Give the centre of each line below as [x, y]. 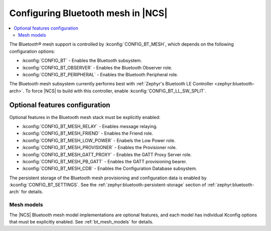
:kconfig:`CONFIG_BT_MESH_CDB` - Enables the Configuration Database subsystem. [109, 169]
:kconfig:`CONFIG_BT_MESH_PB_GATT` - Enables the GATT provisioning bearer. [104, 161]
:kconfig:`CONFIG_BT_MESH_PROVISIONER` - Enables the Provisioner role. [99, 148]
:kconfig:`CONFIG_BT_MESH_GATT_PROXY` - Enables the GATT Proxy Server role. [107, 154]
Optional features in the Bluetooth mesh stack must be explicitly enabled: [85, 117]
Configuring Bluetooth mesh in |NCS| [89, 13]
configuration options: [32, 51]
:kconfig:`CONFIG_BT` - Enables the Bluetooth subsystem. [82, 61]
